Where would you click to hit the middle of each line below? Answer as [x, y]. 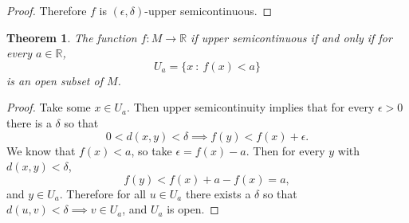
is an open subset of [55, 80]
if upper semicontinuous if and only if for [291, 37]
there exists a [218, 193]
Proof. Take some [49, 107]
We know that [41, 150]
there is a [29, 122]
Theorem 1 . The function [72, 37]
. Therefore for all [102, 193]
